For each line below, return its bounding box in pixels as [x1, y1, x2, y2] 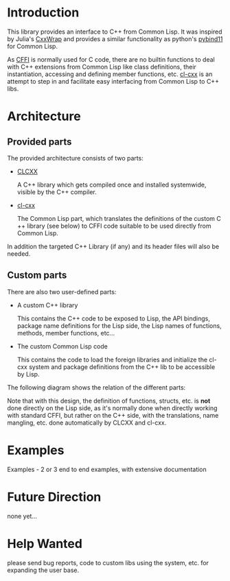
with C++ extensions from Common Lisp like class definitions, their [7, 62, 197, 71]
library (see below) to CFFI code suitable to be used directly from [27, 222, 211, 230]
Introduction [7, 5, 80, 21]
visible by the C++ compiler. [16, 187, 97, 196]
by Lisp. [16, 370, 40, 378]
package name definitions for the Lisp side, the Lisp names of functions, [16, 321, 222, 330]
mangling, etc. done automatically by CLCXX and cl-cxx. [7, 418, 167, 427]
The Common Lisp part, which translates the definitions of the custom [16, 214, 215, 222]
